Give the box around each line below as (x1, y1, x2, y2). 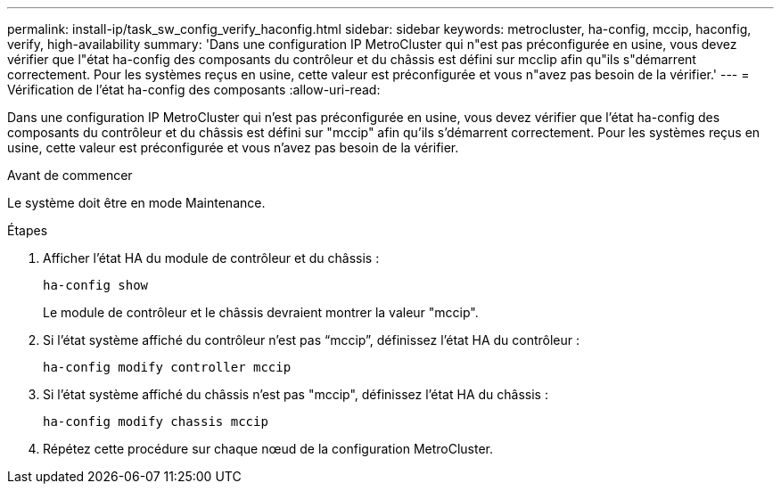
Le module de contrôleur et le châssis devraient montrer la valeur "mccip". (43, 305, 479, 320)
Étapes (7, 223, 48, 238)
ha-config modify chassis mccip (43, 414, 268, 429)
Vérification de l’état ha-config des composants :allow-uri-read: (7, 82, 381, 97)
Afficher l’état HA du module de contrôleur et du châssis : (43, 250, 380, 266)
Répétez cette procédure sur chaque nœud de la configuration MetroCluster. (43, 441, 494, 456)
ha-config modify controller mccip (43, 360, 292, 374)
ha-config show (43, 278, 149, 292)
